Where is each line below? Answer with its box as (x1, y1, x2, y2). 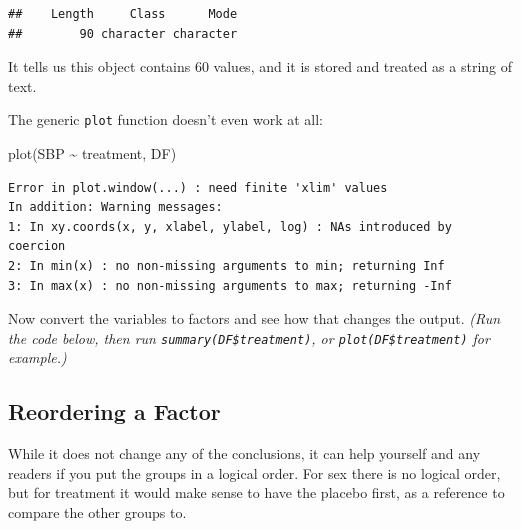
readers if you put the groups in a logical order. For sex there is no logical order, (8, 462, 501, 483)
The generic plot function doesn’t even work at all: (8, 109, 324, 130)
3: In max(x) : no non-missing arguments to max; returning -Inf (8, 278, 452, 293)
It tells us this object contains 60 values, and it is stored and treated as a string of (8, 56, 512, 77)
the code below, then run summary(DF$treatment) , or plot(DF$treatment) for (8, 327, 490, 348)
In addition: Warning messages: (8, 200, 223, 215)
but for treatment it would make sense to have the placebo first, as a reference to (8, 482, 505, 503)
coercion (8, 239, 66, 254)
